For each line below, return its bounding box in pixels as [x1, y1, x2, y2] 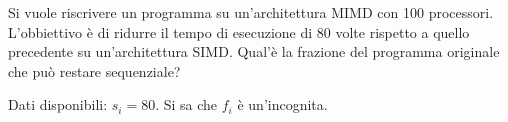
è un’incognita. [237, 94, 328, 115]
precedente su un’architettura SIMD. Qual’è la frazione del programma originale [8, 41, 500, 62]
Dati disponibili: [8, 94, 108, 115]
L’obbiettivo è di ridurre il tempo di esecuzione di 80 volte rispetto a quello [8, 21, 470, 42]
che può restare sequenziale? [8, 60, 181, 81]
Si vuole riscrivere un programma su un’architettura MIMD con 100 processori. [8, 2, 494, 22]
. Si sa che [155, 94, 218, 115]
